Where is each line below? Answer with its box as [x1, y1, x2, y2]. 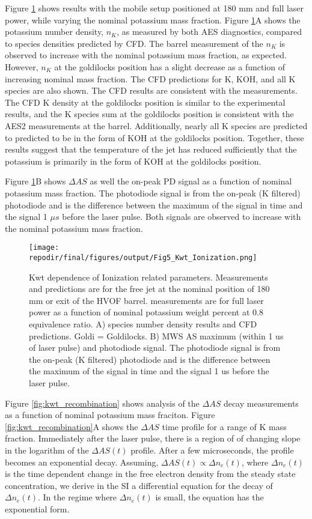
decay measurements [223, 396, 299, 409]
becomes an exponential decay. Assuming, [5, 455, 159, 468]
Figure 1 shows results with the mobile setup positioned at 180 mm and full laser [5, 2, 304, 14]
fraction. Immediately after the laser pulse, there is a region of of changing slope [5, 432, 301, 445]
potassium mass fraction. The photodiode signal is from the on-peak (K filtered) [5, 186, 301, 199]
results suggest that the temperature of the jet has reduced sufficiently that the [5, 143, 297, 156]
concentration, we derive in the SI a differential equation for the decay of [5, 479, 273, 491]
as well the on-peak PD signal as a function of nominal [90, 175, 292, 187]
